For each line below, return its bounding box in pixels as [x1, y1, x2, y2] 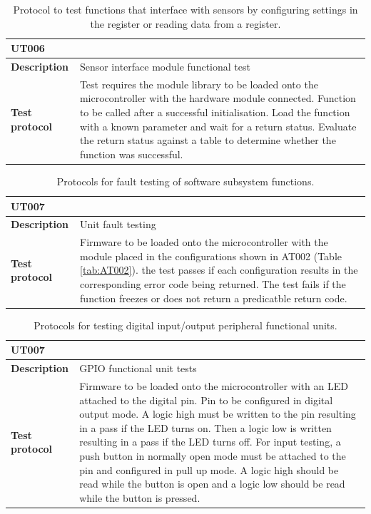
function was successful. [79, 146, 183, 161]
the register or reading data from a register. [90, 16, 281, 31]
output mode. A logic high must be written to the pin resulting [79, 406, 356, 421]
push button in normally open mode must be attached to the [79, 448, 346, 463]
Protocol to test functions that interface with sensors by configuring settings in [13, 2, 358, 16]
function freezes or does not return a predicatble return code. [80, 290, 347, 305]
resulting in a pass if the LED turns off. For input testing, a [79, 434, 341, 449]
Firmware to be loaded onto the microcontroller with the [80, 235, 328, 250]
